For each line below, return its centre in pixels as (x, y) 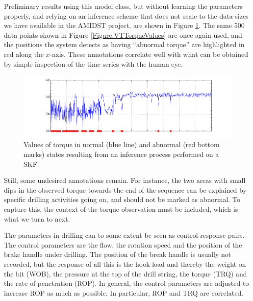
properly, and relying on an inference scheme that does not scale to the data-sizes (126, 15)
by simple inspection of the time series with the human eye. (93, 63)
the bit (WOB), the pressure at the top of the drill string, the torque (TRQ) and (126, 273)
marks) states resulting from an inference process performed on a (121, 154)
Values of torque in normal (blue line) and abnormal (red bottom (122, 144)
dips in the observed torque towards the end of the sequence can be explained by (125, 189)
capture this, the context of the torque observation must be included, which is (121, 209)
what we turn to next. (37, 218)
